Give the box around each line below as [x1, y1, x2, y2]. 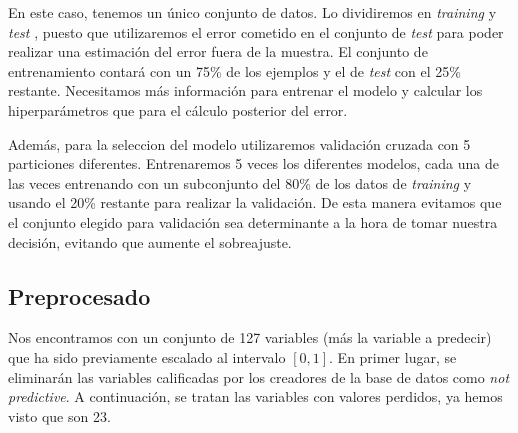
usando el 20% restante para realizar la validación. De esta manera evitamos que [8, 192, 502, 213]
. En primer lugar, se [329, 346, 457, 367]
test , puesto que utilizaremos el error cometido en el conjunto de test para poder [8, 21, 504, 42]
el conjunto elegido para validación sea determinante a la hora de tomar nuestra [8, 211, 498, 232]
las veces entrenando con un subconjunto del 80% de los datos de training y [8, 172, 472, 193]
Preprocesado [8, 280, 151, 311]
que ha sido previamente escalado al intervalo [8, 346, 286, 367]
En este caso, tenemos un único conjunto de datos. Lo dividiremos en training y [8, 2, 497, 22]
